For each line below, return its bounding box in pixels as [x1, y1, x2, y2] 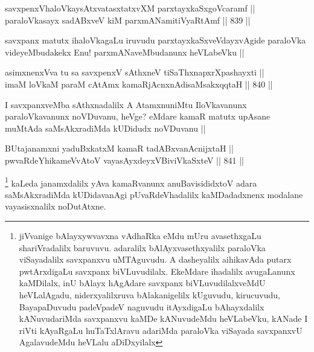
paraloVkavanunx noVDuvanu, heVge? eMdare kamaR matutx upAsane [5, 110, 271, 123]
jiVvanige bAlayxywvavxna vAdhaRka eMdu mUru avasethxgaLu [19, 229, 261, 242]
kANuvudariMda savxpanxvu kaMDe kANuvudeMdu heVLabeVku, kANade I [19, 312, 308, 325]
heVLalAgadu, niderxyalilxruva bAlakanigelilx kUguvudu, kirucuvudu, [19, 288, 280, 301]
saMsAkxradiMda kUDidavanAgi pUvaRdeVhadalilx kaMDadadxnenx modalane [5, 188, 303, 200]
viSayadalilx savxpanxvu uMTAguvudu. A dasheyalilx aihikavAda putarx [19, 253, 292, 266]
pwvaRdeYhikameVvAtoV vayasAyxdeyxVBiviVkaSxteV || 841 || [5, 153, 244, 166]
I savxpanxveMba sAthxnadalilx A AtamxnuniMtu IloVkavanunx [5, 98, 247, 110]
